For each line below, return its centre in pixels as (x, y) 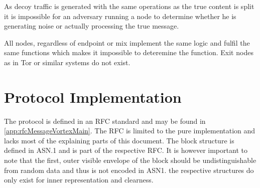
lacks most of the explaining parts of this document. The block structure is (119, 140)
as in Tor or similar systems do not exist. (67, 62)
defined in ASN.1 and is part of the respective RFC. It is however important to (126, 150)
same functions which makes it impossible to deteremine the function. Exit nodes (129, 52)
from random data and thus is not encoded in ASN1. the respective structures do (129, 170)
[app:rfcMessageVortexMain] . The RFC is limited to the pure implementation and (130, 131)
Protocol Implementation (93, 97)
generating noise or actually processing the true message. (92, 26)
